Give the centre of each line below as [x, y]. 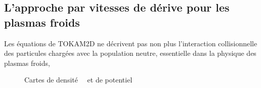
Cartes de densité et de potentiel [78, 80]
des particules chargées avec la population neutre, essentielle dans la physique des [130, 53]
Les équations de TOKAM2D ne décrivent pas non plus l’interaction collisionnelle [131, 43]
